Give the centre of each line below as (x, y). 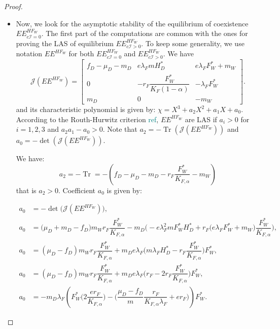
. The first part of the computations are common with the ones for (145, 33)
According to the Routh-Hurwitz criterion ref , (87, 119)
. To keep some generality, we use (193, 43)
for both (81, 53)
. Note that (120, 129)
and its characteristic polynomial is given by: (86, 109)
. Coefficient (77, 190)
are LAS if (201, 119)
